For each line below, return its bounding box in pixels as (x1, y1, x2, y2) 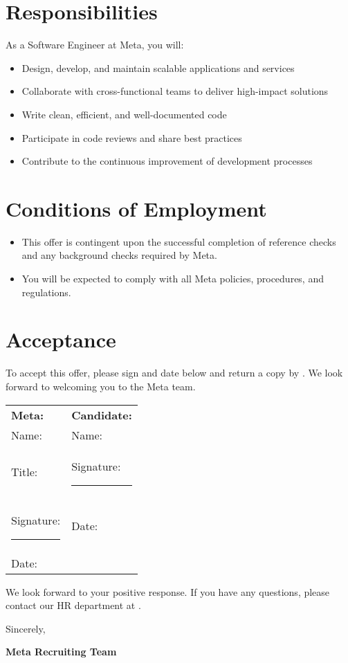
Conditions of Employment (6, 194, 267, 222)
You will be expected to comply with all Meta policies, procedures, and (21, 271, 324, 285)
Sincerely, (6, 621, 46, 635)
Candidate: (71, 406, 132, 423)
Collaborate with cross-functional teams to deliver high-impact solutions (21, 84, 329, 98)
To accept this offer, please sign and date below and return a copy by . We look (6, 365, 343, 380)
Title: (11, 464, 38, 480)
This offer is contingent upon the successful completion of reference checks (21, 234, 336, 248)
